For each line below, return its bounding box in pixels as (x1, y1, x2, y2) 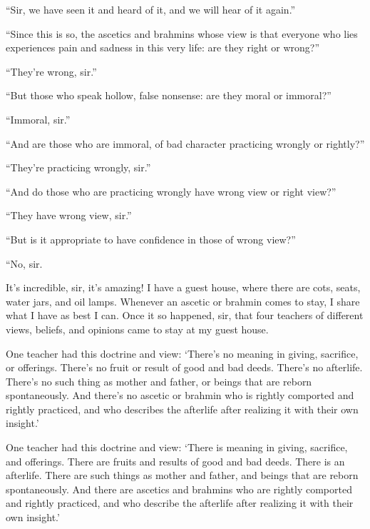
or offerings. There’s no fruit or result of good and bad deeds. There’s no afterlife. (6, 360, 363, 375)
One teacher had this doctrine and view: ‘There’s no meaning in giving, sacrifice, (6, 346, 359, 361)
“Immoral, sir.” (6, 111, 71, 126)
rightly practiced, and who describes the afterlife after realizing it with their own (6, 401, 359, 416)
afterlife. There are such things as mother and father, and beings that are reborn (6, 468, 359, 483)
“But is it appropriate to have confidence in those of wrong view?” (6, 231, 296, 246)
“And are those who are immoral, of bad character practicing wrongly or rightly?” (6, 136, 365, 151)
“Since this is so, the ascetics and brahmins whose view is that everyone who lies (6, 26, 358, 41)
